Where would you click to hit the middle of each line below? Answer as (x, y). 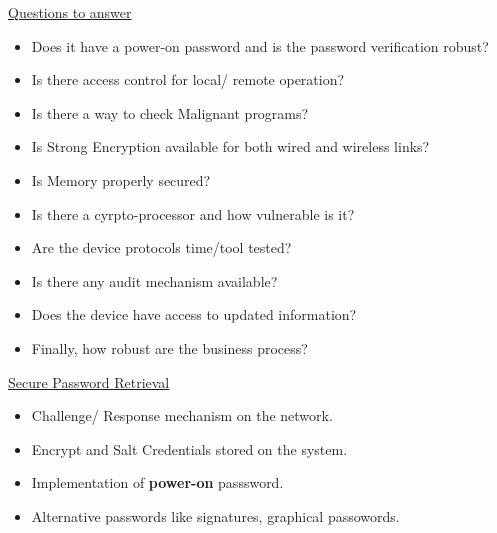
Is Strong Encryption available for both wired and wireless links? (230, 146)
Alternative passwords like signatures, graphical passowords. (215, 515)
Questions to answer (70, 12)
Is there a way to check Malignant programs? (170, 112)
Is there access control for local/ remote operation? (188, 79)
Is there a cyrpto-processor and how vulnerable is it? (193, 213)
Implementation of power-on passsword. (157, 482)
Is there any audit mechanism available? (154, 280)
